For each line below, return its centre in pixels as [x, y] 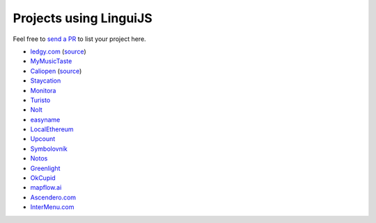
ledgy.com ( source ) [58, 51]
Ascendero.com [53, 197]
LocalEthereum [52, 129]
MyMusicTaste [51, 61]
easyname [45, 119]
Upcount [43, 139]
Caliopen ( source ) [56, 71]
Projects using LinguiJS [83, 18]
